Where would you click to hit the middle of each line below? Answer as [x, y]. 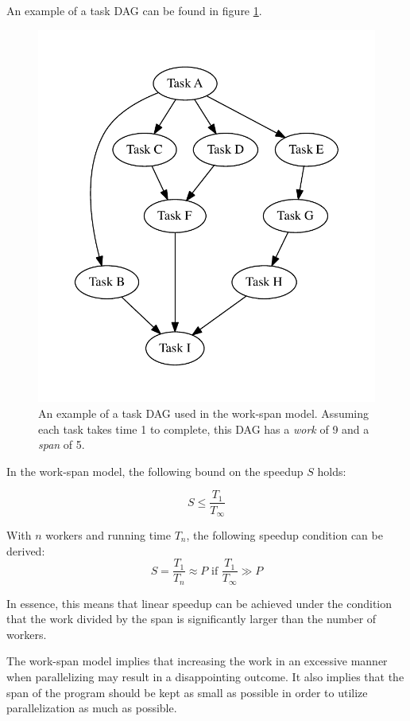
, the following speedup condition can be [284, 534]
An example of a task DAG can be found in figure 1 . [134, 10]
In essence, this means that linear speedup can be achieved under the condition [199, 603]
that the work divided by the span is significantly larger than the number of [191, 619]
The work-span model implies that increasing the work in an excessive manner [197, 661]
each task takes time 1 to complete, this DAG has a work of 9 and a [204, 429]
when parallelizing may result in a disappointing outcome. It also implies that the [205, 677]
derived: [26, 550]
